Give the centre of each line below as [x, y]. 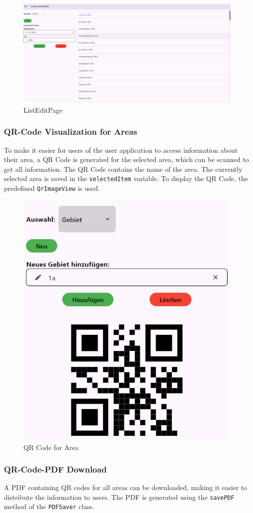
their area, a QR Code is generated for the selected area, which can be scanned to [126, 159]
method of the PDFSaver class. [49, 506]
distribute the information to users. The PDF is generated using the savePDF [119, 497]
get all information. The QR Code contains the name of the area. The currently [123, 169]
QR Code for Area [51, 447]
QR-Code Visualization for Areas [71, 132]
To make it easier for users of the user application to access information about [121, 150]
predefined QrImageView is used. [52, 188]
